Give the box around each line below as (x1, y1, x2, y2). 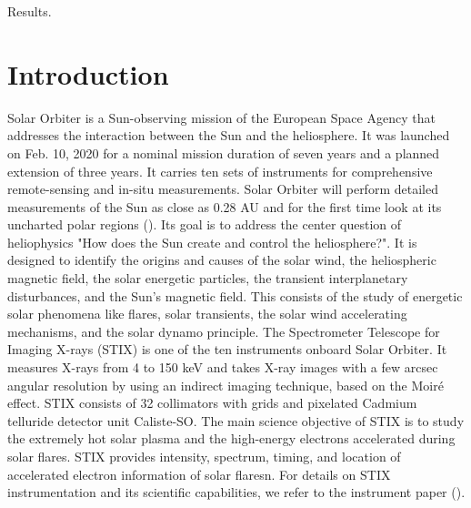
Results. (7, 2, 52, 20)
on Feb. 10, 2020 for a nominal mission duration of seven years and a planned (7, 143, 440, 162)
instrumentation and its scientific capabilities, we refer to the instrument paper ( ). (7, 483, 466, 502)
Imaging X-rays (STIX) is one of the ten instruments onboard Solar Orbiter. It (7, 340, 447, 359)
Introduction (7, 55, 169, 92)
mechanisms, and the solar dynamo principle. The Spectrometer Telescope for (7, 321, 440, 340)
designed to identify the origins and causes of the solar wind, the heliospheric (7, 250, 436, 269)
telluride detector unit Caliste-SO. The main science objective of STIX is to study (7, 411, 465, 430)
